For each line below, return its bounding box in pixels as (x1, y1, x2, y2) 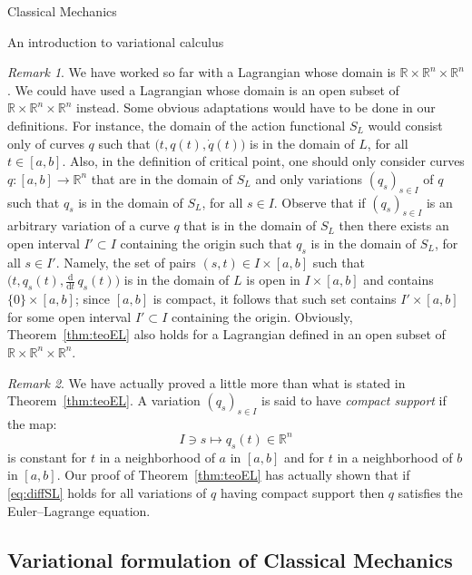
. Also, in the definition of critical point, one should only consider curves (62, 151, 465, 171)
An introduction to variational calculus (7, 32, 224, 51)
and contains (363, 270, 434, 289)
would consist (368, 115, 443, 134)
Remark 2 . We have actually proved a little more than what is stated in (7, 373, 406, 392)
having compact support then (220, 482, 385, 502)
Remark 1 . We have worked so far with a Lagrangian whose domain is (7, 63, 396, 82)
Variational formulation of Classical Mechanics (7, 545, 453, 573)
